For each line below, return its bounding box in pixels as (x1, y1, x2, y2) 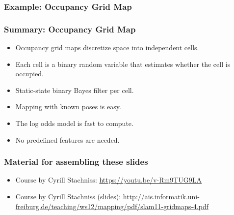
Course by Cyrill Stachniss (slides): (15, 191, 121, 202)
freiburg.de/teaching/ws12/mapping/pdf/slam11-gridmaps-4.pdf (15, 201, 208, 211)
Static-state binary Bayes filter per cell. (15, 85, 134, 95)
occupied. (15, 68, 44, 79)
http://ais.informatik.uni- (123, 191, 200, 202)
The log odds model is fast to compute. (15, 118, 133, 128)
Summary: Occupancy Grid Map (4, 23, 136, 35)
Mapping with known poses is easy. (15, 101, 121, 112)
